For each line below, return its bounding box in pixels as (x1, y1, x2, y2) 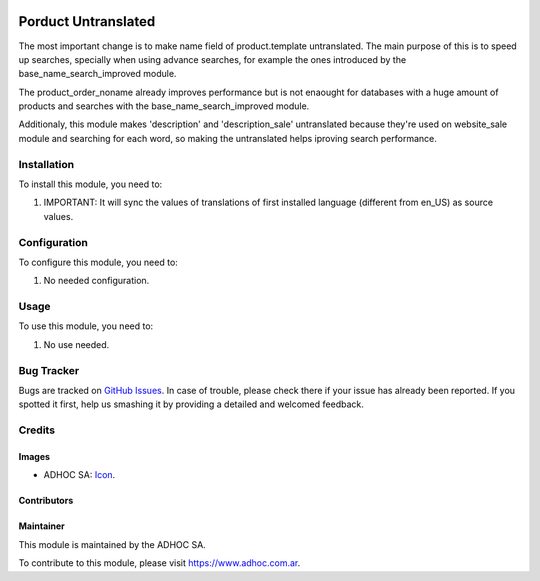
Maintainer (18, 520, 65, 532)
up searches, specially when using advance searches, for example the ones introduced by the (18, 53, 407, 65)
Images (18, 450, 50, 462)
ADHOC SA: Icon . (43, 469, 116, 481)
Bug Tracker (18, 363, 80, 377)
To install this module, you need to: (18, 178, 163, 190)
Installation (18, 157, 75, 171)
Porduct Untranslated (18, 13, 156, 30)
